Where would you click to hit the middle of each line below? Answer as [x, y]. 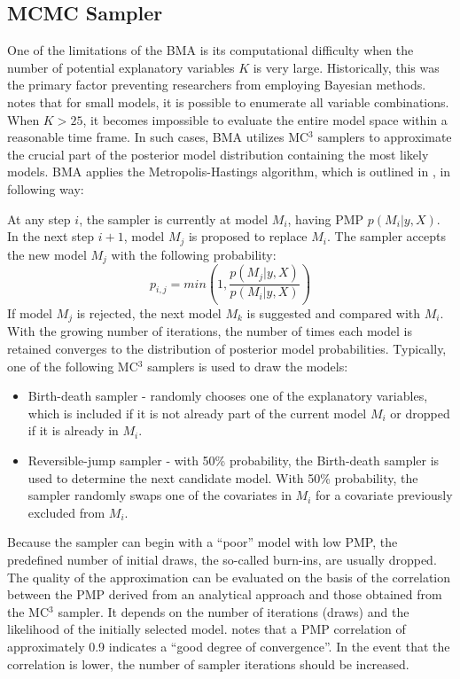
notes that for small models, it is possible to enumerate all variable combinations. [228, 101]
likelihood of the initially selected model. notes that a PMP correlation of [207, 629]
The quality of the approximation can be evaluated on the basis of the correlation [229, 577]
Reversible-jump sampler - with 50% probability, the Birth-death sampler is [234, 460]
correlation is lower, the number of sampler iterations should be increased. [208, 663]
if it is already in [73, 430]
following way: [46, 188]
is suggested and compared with [334, 312]
